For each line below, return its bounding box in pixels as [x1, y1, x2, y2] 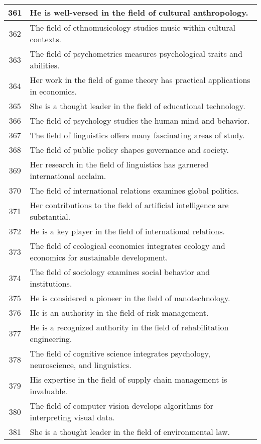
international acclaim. [30, 170, 106, 182]
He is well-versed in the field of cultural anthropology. [30, 7, 248, 18]
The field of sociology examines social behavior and [30, 266, 210, 278]
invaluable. [30, 385, 68, 397]
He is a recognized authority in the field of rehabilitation [30, 321, 229, 333]
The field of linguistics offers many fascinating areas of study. [30, 129, 245, 141]
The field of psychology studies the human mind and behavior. [30, 115, 250, 126]
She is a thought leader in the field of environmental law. [30, 426, 230, 437]
